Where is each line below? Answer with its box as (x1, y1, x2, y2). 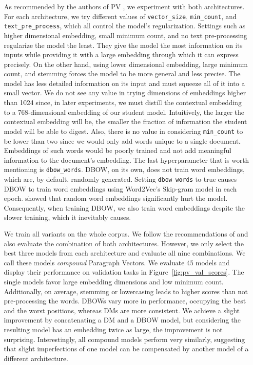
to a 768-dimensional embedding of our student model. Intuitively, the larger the (4, 107, 245, 117)
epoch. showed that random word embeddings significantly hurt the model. (4, 193, 228, 203)
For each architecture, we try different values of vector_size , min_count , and (4, 11, 237, 21)
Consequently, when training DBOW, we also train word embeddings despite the (4, 202, 245, 213)
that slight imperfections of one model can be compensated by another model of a (4, 344, 249, 354)
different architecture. (4, 353, 68, 363)
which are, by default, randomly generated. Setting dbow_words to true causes (4, 173, 237, 184)
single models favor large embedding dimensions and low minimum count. (4, 276, 224, 286)
